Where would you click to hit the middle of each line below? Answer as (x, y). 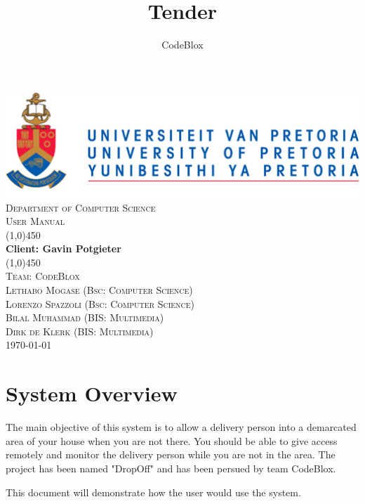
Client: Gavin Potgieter (64, 248)
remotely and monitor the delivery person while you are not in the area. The (171, 454)
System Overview (92, 393)
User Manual (35, 221)
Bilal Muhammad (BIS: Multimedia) (85, 317)
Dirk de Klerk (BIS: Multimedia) (80, 331)
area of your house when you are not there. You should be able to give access (172, 440)
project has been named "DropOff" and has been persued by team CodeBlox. (171, 468)
